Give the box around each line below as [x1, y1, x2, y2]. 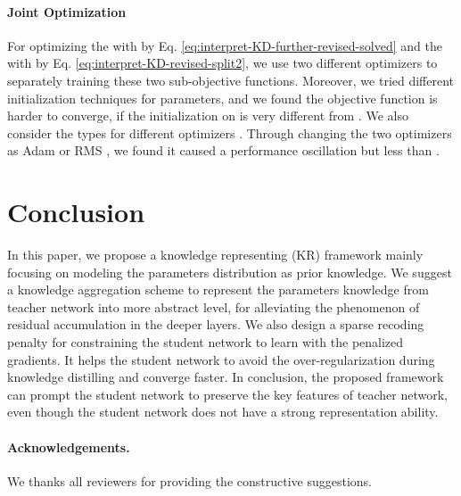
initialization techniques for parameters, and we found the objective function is [7, 88, 438, 107]
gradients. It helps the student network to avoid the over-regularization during [7, 350, 435, 368]
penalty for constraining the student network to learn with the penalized [7, 333, 404, 351]
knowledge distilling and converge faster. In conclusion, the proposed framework [7, 368, 444, 386]
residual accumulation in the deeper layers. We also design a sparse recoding [7, 315, 424, 334]
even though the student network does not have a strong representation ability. [7, 402, 439, 421]
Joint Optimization [7, 2, 127, 21]
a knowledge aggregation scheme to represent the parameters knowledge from [7, 280, 429, 299]
